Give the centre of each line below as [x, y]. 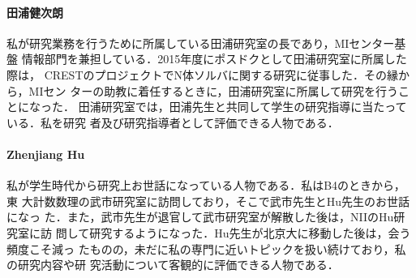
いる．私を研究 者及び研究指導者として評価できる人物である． [173, 122]
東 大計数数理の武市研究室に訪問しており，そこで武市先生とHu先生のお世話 [208, 201]
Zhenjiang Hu [46, 154]
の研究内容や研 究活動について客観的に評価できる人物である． [173, 265]
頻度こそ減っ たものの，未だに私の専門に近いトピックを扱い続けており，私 [206, 248]
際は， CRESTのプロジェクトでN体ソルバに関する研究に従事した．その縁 [202, 74]
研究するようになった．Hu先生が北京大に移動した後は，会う [250, 232]
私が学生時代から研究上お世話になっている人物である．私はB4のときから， [206, 185]
